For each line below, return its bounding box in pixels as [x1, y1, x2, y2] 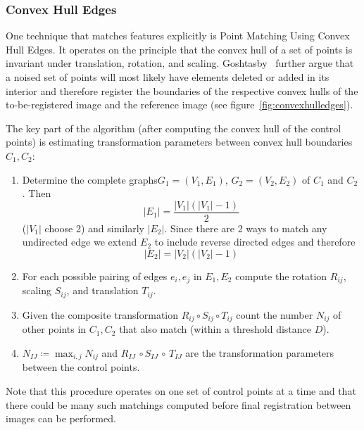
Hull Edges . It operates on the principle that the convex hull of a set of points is [6, 42, 353, 56]
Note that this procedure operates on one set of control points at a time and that [6, 384, 356, 398]
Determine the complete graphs [22, 172, 158, 186]
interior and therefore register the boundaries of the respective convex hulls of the [6, 83, 358, 98]
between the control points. [22, 360, 140, 374]
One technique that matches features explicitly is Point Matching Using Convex [6, 28, 350, 43]
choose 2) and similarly [44, 220, 144, 235]
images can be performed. [6, 411, 116, 426]
